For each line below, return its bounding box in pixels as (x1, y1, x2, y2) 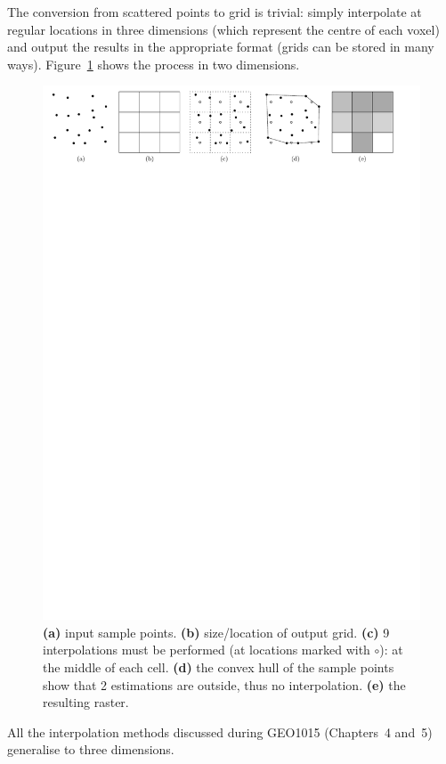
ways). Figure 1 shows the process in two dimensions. (7, 54, 300, 73)
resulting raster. (43, 693, 129, 711)
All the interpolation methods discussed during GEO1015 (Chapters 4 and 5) (7, 722, 433, 741)
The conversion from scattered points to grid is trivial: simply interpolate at (7, 3, 422, 20)
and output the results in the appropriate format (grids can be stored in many (7, 37, 434, 56)
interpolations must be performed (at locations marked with (43, 640, 370, 659)
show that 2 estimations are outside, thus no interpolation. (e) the (43, 675, 406, 694)
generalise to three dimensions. (7, 740, 174, 759)
